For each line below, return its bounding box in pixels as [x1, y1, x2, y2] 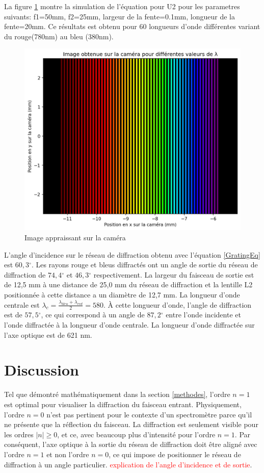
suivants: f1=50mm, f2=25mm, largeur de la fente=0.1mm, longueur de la [4, 11, 235, 21]
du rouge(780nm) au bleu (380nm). [4, 31, 114, 41]
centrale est [4, 299, 40, 310]
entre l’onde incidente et [166, 309, 241, 320]
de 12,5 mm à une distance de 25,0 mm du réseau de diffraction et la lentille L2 [4, 279, 253, 290]
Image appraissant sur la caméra [24, 232, 126, 243]
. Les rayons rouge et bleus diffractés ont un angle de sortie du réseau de [31, 259, 258, 270]
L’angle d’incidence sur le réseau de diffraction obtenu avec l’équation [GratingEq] [4, 249, 260, 260]
